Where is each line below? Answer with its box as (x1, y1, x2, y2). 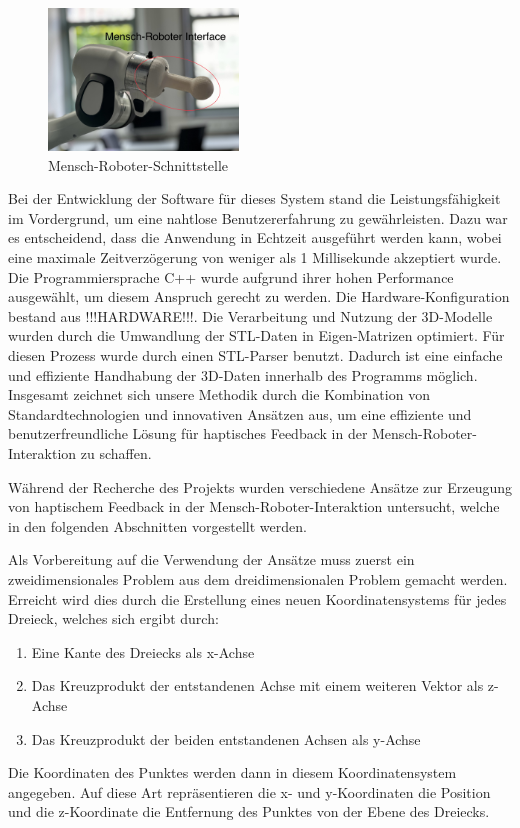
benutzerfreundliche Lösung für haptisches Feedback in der (8, 423, 368, 444)
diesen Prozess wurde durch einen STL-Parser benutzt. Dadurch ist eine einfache (8, 345, 503, 366)
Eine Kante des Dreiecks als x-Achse (31, 641, 255, 662)
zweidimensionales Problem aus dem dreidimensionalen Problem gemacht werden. (8, 568, 508, 589)
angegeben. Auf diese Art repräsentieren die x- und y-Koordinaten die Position (8, 781, 491, 802)
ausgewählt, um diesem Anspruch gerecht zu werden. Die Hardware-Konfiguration (8, 286, 510, 307)
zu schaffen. (80, 443, 152, 463)
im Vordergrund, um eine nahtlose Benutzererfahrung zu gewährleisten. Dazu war (8, 207, 508, 228)
